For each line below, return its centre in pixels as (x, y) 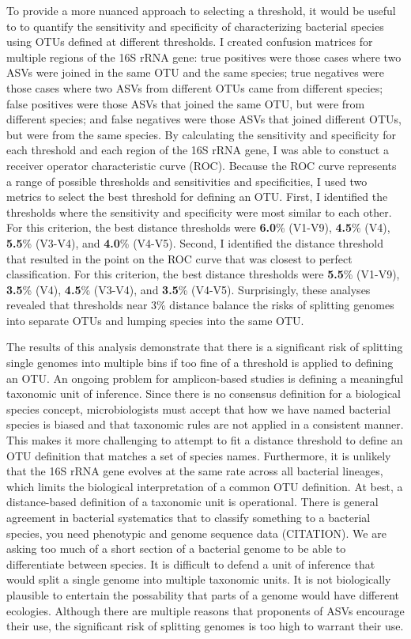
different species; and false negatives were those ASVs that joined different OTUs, (204, 119)
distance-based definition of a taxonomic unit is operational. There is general (192, 502)
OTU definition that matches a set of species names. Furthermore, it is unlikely (199, 455)
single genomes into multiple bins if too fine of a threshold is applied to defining (200, 363)
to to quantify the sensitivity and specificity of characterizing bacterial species (195, 26)
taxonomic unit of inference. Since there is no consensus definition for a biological (204, 393)
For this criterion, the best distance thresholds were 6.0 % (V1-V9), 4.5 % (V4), (198, 227)
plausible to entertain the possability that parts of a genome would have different (203, 594)
